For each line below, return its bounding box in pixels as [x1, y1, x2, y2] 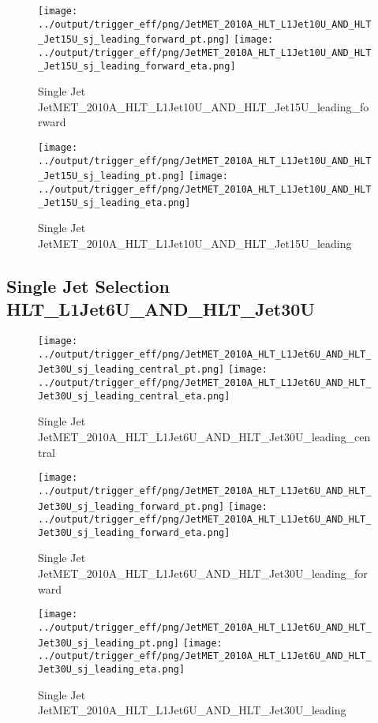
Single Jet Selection [6, 273, 170, 298]
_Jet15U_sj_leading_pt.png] [38, 170, 185, 182]
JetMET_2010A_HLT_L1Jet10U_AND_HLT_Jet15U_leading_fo [38, 98, 369, 114]
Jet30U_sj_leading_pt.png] [38, 637, 179, 649]
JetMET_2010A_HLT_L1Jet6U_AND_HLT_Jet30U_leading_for [38, 565, 368, 582]
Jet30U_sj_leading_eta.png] [38, 663, 185, 675]
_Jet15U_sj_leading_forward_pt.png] [38, 34, 230, 46]
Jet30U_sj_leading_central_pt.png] [38, 364, 225, 376]
